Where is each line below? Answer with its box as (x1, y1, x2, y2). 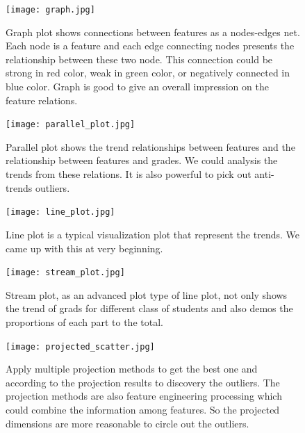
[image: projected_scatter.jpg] (6, 341, 155, 352)
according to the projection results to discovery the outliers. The (6, 375, 280, 389)
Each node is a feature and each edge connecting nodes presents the (6, 38, 295, 53)
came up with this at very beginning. (6, 240, 163, 255)
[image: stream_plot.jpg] (6, 268, 125, 278)
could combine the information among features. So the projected (6, 402, 280, 416)
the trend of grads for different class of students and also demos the (6, 301, 293, 316)
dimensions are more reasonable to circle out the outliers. (6, 416, 249, 430)
